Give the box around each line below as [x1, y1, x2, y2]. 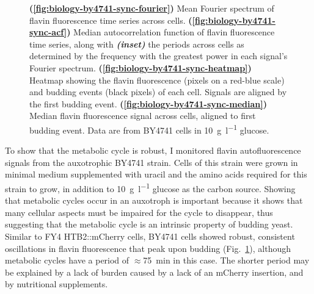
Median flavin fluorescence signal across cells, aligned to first [29, 109, 256, 122]
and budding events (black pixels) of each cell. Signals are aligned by [29, 85, 287, 98]
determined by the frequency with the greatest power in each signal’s [29, 49, 288, 62]
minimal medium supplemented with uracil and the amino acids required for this [5, 168, 307, 181]
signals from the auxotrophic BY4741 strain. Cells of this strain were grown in [5, 156, 298, 168]
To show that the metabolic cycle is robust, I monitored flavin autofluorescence [5, 144, 301, 157]
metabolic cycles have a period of [5, 254, 130, 267]
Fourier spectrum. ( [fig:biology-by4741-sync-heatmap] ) [29, 61, 252, 74]
